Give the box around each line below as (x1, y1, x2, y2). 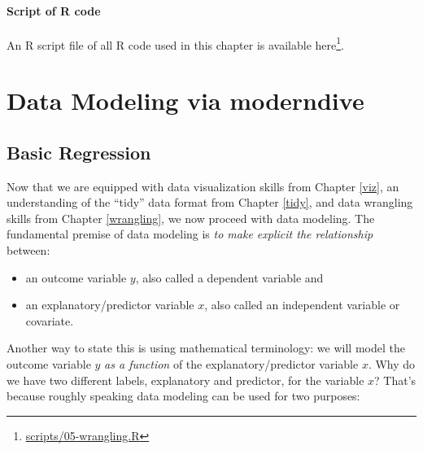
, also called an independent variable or (204, 296, 400, 313)
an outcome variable (25, 269, 127, 286)
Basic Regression (7, 139, 151, 164)
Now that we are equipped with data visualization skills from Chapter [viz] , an (7, 177, 399, 194)
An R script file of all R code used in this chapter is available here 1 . (7, 33, 344, 53)
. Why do (368, 355, 416, 372)
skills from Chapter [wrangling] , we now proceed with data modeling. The (7, 209, 375, 226)
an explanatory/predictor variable (25, 296, 194, 313)
